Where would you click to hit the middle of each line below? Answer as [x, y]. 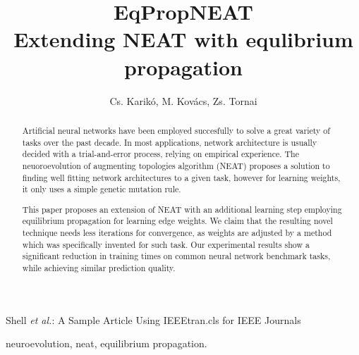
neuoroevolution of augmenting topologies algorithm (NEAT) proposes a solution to [176, 165]
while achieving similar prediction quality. [99, 268]
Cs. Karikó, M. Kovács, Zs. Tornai [183, 100]
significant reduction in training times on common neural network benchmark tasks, [176, 256]
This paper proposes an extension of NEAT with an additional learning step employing [182, 209]
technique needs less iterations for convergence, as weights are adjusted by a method [177, 233]
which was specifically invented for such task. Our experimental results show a [166, 244]
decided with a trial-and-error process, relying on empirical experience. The [160, 154]
